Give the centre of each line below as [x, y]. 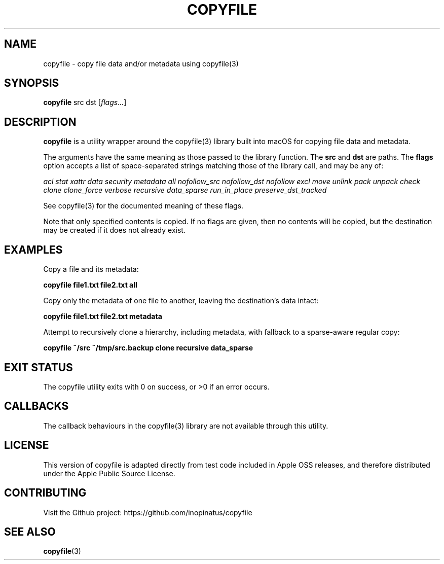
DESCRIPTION [40, 122]
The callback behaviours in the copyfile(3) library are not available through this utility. [186, 426]
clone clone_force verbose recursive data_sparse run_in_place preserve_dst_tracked [185, 190]
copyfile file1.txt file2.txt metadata [103, 316]
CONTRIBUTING [45, 493]
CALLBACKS [36, 406]
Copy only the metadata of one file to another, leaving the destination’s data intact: [181, 301]
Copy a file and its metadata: [91, 269]
